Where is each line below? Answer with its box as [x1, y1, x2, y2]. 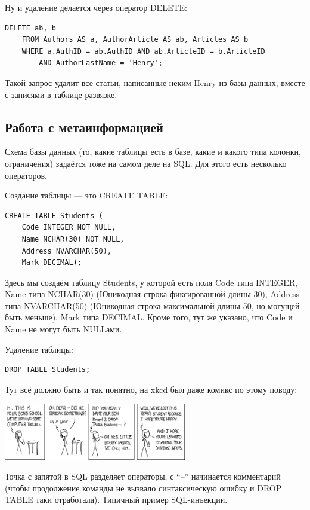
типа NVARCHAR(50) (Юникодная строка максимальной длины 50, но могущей [5, 299, 300, 312]
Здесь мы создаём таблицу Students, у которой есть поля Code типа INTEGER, [5, 276, 297, 288]
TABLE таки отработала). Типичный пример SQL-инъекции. [5, 493, 228, 506]
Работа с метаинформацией [5, 117, 163, 136]
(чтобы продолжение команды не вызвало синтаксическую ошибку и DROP [5, 481, 282, 494]
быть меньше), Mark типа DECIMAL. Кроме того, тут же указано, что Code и [5, 311, 293, 323]
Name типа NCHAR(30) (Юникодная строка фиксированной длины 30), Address [5, 288, 299, 300]
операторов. [5, 169, 47, 181]
